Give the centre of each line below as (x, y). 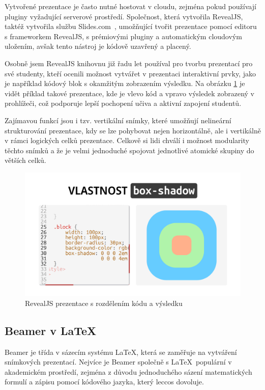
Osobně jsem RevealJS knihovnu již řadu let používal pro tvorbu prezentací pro (129, 63)
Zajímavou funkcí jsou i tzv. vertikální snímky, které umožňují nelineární (118, 120)
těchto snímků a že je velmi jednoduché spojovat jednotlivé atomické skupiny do (129, 150)
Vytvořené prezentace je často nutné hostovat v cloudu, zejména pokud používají (130, 6)
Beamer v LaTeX (51, 330)
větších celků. (25, 160)
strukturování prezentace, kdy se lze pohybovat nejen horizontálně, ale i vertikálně (133, 130)
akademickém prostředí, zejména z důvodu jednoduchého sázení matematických (128, 371)
